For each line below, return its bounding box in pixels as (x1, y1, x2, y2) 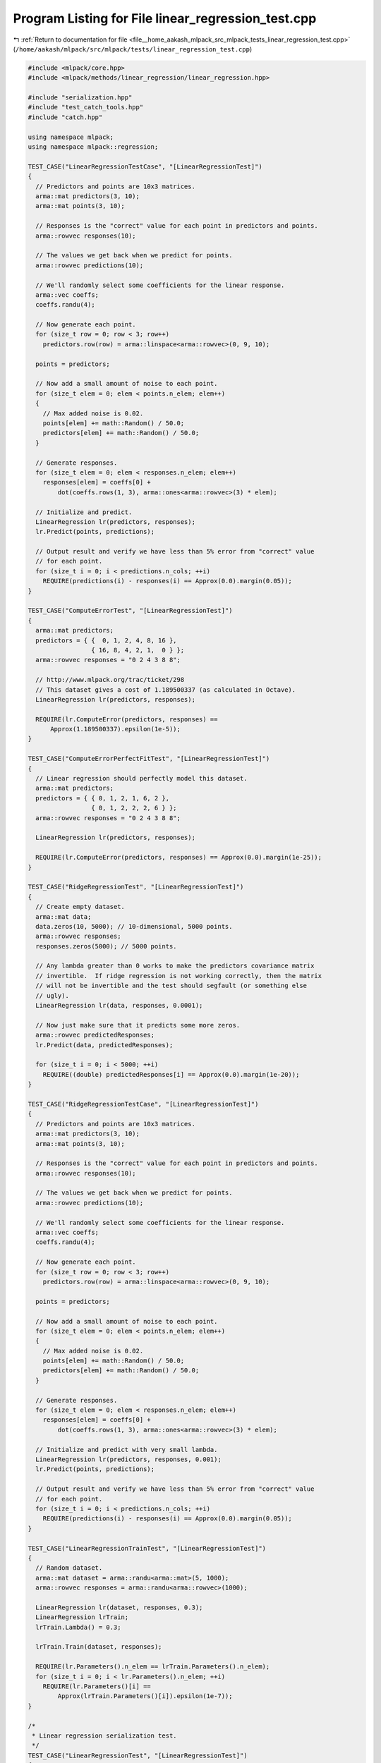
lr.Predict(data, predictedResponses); (35, 1041, 174, 1049)
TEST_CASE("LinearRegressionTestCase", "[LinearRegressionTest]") (28, 162, 262, 171)
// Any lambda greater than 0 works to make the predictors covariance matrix (35, 962, 315, 970)
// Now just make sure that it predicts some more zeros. (35, 1021, 241, 1029)
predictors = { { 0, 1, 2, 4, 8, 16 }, (35, 636, 177, 645)
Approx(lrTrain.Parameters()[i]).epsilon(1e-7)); (57, 1692, 233, 1700)
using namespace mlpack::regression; (28, 143, 159, 151)
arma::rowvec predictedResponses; (35, 1031, 155, 1039)
